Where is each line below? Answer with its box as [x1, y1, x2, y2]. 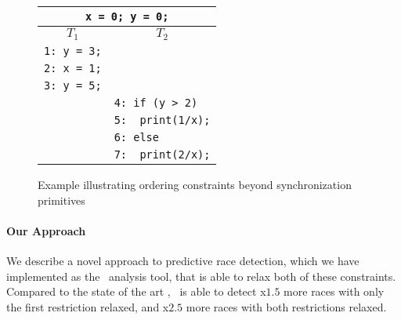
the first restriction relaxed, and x [6, 298, 169, 315]
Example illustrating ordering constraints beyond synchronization [38, 176, 352, 192]
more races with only [284, 283, 385, 300]
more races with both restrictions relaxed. [186, 298, 387, 315]
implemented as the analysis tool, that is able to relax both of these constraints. [6, 267, 396, 284]
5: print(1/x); [114, 113, 211, 126]
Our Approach [6, 222, 86, 238]
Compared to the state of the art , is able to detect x [6, 283, 266, 300]
